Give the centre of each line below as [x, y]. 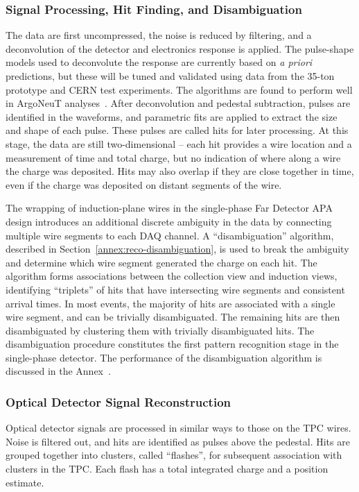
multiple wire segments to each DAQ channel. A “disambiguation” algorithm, [170, 235]
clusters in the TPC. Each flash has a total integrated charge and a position [167, 469]
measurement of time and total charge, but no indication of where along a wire [173, 157]
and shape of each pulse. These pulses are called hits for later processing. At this [177, 130]
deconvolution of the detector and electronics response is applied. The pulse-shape [180, 48]
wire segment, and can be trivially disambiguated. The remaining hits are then [173, 317]
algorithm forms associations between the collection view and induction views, [172, 276]
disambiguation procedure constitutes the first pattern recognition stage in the [172, 344]
